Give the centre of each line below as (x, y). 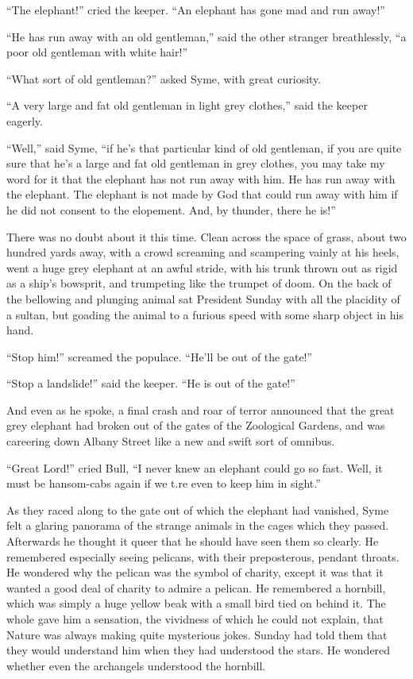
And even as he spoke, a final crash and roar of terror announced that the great (201, 409)
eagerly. (25, 120)
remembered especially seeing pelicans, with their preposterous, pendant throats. (203, 556)
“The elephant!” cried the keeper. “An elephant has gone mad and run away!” (196, 10)
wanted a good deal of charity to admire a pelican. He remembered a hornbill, (196, 587)
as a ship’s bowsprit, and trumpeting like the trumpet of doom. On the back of (199, 283)
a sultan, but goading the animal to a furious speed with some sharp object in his (205, 314)
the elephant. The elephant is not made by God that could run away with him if (202, 194)
